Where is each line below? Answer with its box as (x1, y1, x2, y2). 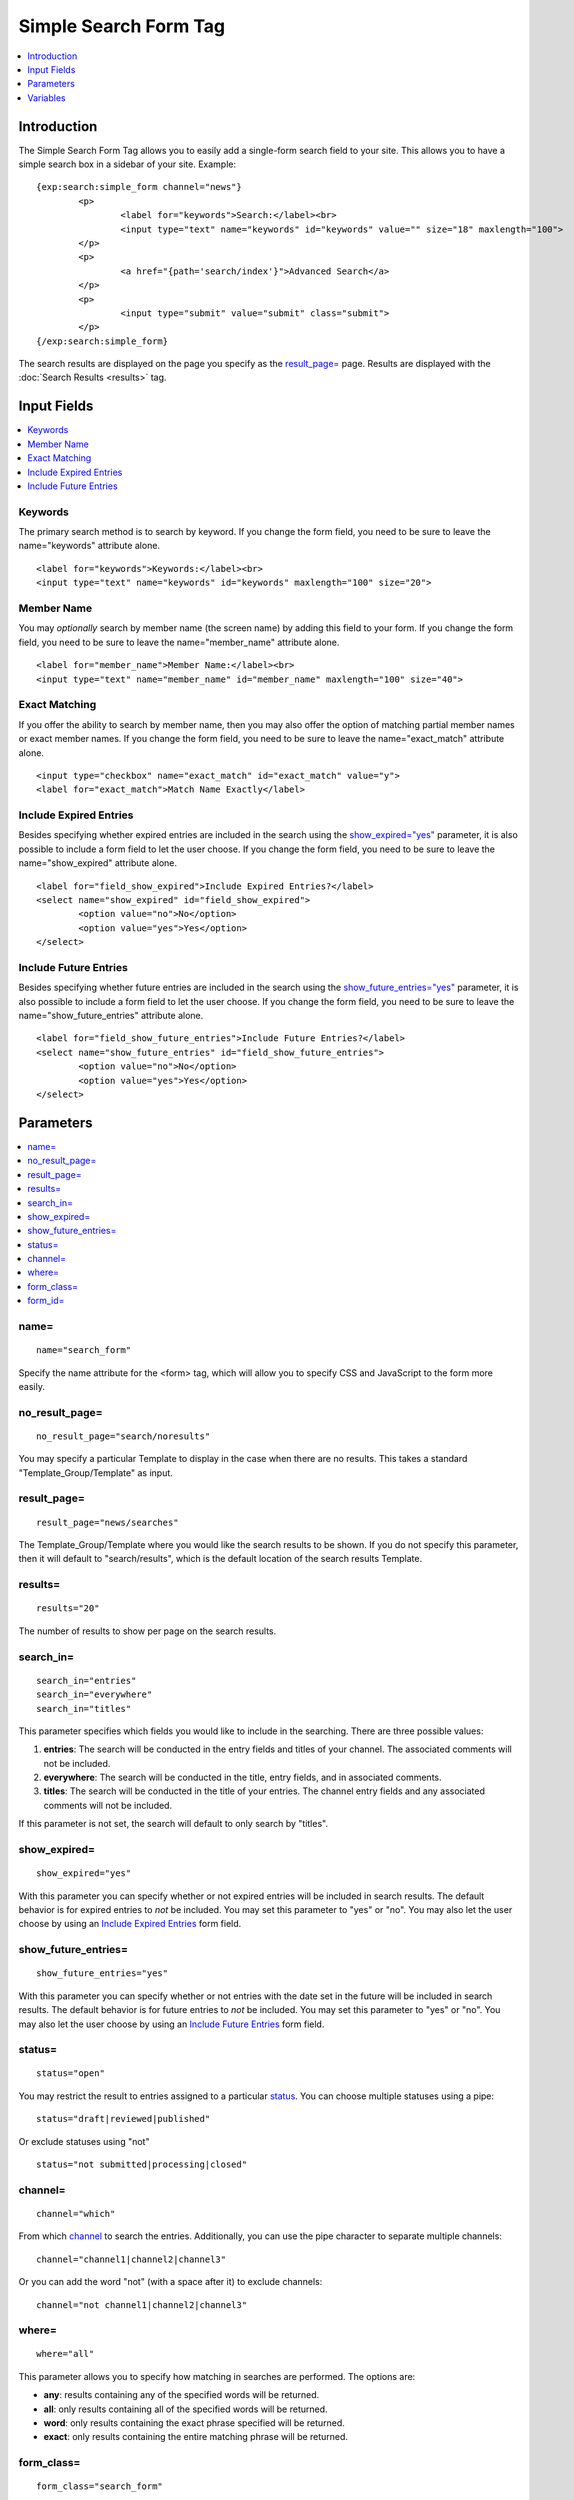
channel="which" (36, 2208, 116, 2219)
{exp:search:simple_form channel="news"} (36, 181, 242, 193)
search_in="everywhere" (36, 1689, 153, 1700)
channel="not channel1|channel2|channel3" (36, 2299, 248, 2310)
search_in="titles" (36, 1703, 132, 1714)
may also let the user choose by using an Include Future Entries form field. (18, 2018, 325, 2030)
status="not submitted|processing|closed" (36, 2159, 248, 2170)
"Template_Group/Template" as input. (18, 1466, 174, 1479)
